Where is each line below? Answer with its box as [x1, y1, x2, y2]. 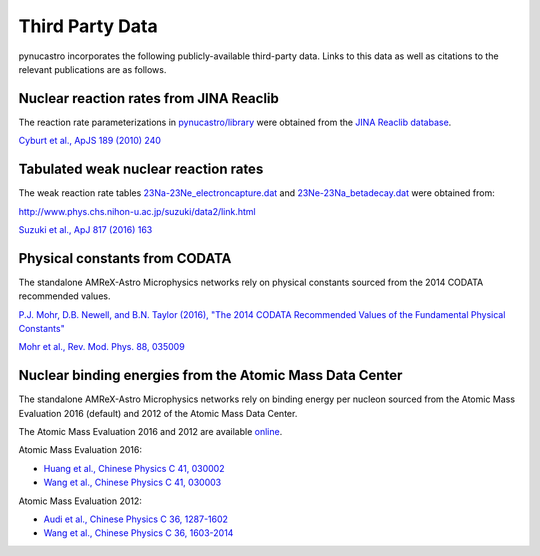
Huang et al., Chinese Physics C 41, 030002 [43, 462, 225, 474]
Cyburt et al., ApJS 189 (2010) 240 [18, 135, 162, 147]
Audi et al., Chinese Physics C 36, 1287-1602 [43, 513, 229, 525]
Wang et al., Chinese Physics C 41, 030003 [43, 476, 222, 489]
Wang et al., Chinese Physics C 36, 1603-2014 [43, 527, 234, 539]
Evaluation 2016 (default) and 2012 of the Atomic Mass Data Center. [18, 407, 298, 419]
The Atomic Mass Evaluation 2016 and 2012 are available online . [18, 426, 283, 438]
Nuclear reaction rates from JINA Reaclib [18, 90, 280, 107]
